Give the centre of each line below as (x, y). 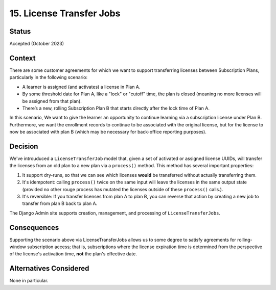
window (18, 247)
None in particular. (29, 281)
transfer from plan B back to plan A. (60, 203)
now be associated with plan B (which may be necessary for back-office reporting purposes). (108, 132)
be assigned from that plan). (52, 101)
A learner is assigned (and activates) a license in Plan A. (81, 87)
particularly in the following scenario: (49, 77)
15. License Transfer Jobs (65, 13)
